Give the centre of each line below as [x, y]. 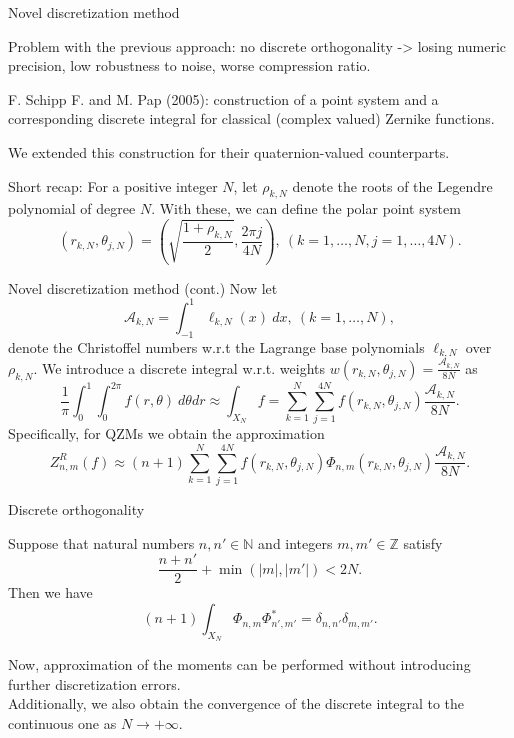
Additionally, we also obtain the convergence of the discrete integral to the [236, 703]
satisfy [423, 542]
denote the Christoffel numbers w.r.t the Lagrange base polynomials [216, 346]
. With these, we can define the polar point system [306, 208]
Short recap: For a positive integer [113, 185]
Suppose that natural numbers [101, 542]
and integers [295, 542]
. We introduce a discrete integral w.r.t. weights [179, 367]
